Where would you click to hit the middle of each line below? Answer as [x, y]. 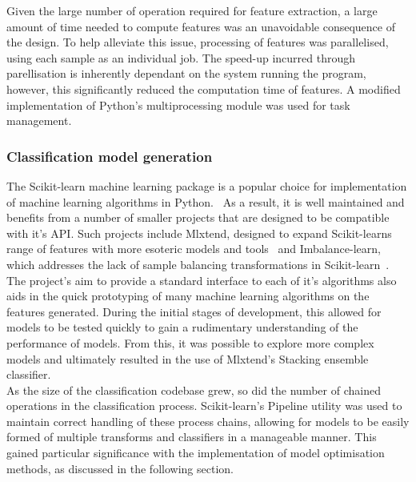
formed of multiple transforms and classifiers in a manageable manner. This [192, 437]
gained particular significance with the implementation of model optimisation [196, 453]
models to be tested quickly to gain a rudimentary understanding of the [182, 327]
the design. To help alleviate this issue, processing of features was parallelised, [198, 42]
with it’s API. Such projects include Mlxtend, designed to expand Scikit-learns [199, 233]
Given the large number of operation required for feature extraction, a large [192, 10]
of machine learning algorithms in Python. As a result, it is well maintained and [206, 201]
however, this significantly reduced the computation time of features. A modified [204, 88]
